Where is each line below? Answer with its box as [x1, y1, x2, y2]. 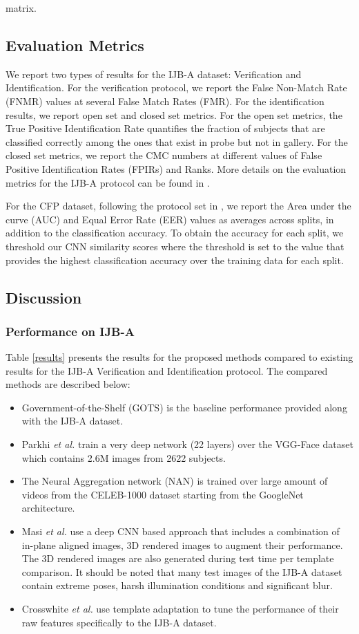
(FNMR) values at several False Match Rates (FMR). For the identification [6, 93, 324, 108]
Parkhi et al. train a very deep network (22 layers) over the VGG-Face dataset [21, 437, 353, 451]
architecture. [21, 501, 75, 515]
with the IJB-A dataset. [21, 413, 124, 428]
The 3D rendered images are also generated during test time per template [21, 551, 334, 566]
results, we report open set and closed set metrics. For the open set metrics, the [6, 107, 342, 122]
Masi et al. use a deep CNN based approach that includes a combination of [21, 524, 340, 539]
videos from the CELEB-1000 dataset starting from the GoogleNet [21, 487, 304, 501]
